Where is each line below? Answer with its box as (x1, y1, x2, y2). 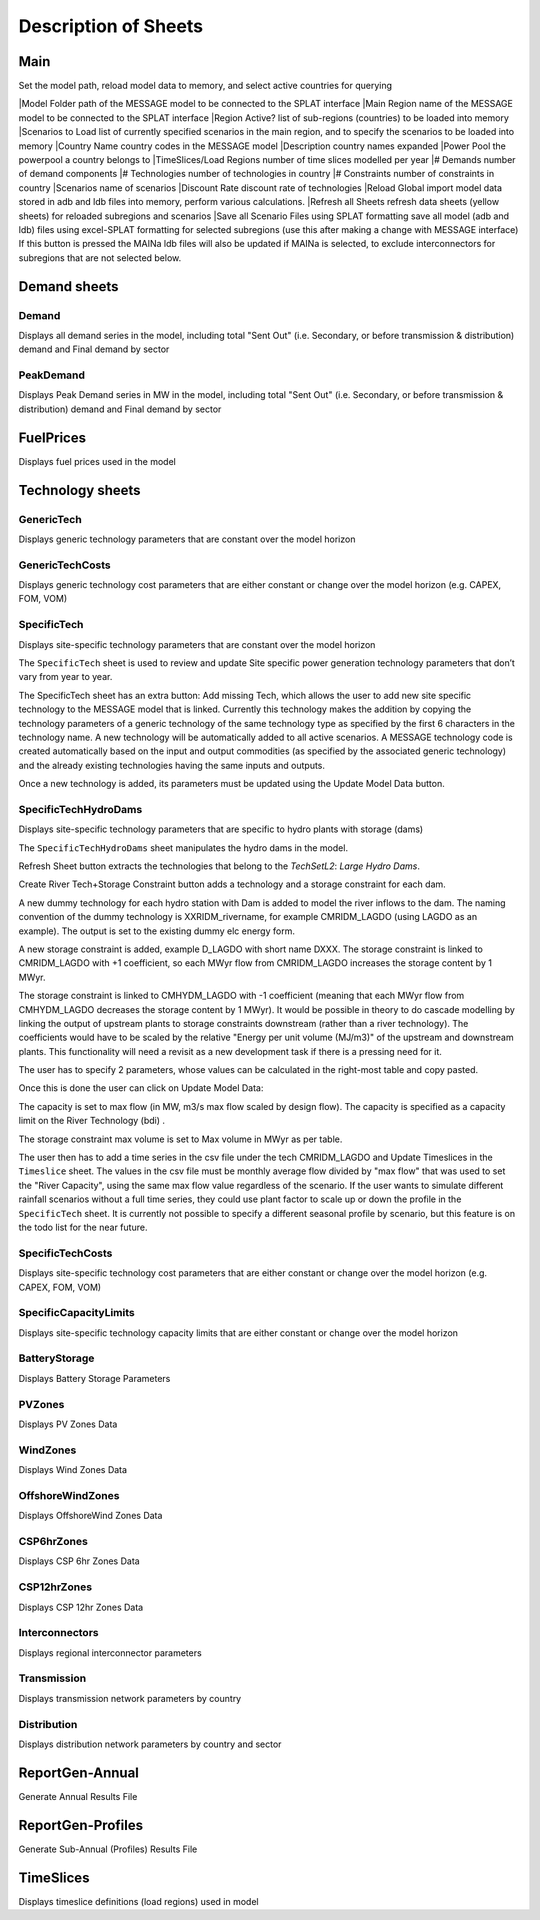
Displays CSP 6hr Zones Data (18, 1555, 140, 1567)
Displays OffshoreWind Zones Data (18, 1510, 163, 1522)
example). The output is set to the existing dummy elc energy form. (18, 925, 295, 937)
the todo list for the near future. (18, 1221, 148, 1233)
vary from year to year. (18, 671, 113, 683)
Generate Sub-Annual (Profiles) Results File (18, 1843, 198, 1855)
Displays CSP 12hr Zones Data (18, 1601, 144, 1613)
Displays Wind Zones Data (18, 1464, 128, 1476)
